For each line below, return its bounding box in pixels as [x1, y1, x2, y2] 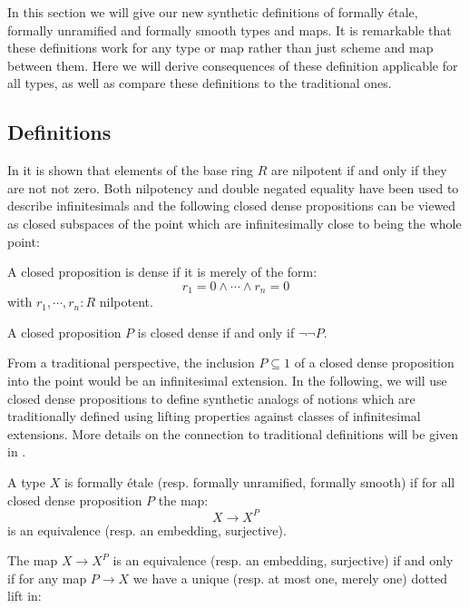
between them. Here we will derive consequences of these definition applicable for [7, 55, 458, 74]
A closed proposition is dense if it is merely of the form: [7, 262, 318, 281]
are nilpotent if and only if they [270, 161, 447, 180]
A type [7, 472, 45, 491]
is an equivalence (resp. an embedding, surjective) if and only [112, 551, 454, 570]
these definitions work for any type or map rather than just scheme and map [7, 38, 434, 57]
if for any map [7, 568, 87, 587]
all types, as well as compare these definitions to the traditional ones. [7, 74, 392, 93]
